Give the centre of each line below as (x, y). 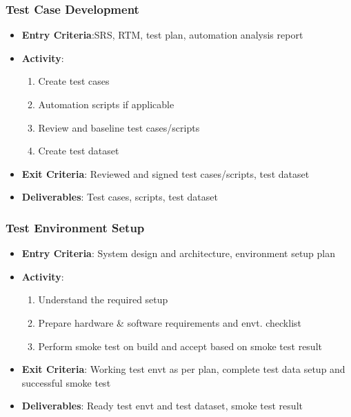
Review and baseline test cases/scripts (119, 127)
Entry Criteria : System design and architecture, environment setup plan (179, 253)
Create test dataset (79, 151)
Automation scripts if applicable (106, 104)
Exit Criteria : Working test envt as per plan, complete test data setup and (183, 369)
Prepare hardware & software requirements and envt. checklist (170, 322)
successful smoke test (66, 382)
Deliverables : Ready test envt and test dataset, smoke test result (162, 406)
